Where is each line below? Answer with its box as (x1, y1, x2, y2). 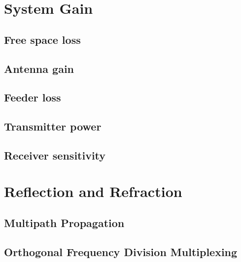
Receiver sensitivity (4, 147, 106, 163)
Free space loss (4, 32, 81, 47)
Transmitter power (4, 119, 102, 134)
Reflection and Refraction (4, 181, 182, 201)
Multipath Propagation (4, 215, 125, 230)
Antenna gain (4, 61, 74, 76)
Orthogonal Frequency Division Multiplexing (4, 244, 238, 259)
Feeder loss (4, 90, 61, 105)
